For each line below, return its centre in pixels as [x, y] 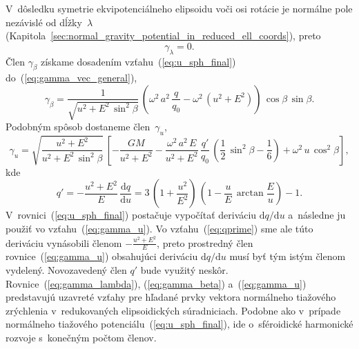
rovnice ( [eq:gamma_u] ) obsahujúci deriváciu [102, 256]
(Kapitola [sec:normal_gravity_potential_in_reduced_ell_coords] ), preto [163, 36]
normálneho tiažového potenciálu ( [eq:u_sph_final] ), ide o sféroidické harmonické [179, 324]
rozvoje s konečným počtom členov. [81, 337]
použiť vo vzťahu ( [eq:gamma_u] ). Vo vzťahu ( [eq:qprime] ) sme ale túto [159, 229]
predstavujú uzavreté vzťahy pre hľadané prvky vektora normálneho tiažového [171, 297]
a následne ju [317, 215]
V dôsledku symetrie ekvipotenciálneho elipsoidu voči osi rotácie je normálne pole [179, 8]
